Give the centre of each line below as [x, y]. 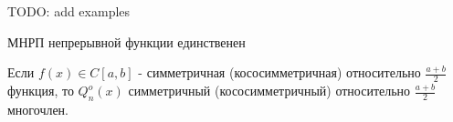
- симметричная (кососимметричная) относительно [279, 72]
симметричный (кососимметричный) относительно [269, 91]
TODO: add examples [69, 11]
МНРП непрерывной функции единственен [126, 41]
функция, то [41, 91]
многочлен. [38, 109]
